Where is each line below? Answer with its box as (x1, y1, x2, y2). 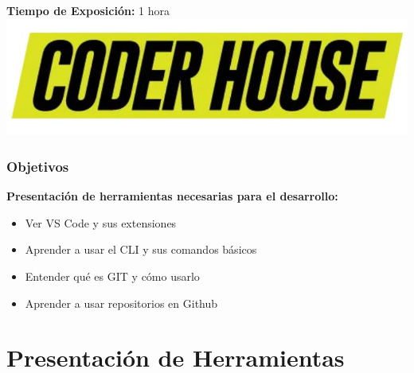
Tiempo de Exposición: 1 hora (6, 2, 170, 18)
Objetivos (6, 156, 69, 176)
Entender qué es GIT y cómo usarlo (25, 267, 200, 284)
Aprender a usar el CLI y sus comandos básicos (25, 241, 257, 258)
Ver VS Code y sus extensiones (25, 214, 177, 231)
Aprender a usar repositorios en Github (25, 294, 218, 311)
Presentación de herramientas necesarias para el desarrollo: (6, 188, 338, 204)
